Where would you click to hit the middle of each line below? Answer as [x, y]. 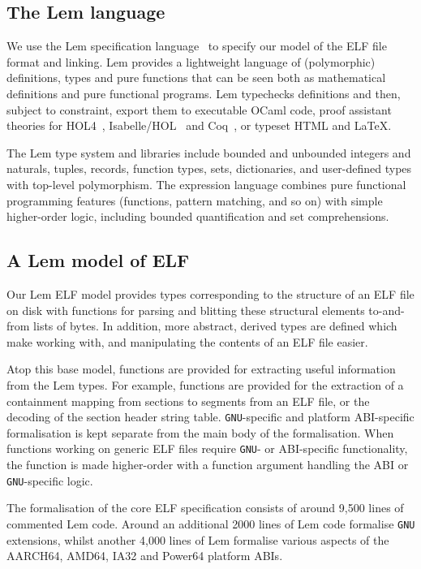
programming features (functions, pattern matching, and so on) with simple [195, 200]
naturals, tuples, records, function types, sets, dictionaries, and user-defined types [209, 168]
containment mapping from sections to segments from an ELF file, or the [188, 401]
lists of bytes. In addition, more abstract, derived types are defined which [215, 326]
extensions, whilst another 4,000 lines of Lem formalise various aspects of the [198, 539]
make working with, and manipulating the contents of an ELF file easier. [187, 341]
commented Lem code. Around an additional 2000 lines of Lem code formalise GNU [211, 523]
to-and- [387, 310]
